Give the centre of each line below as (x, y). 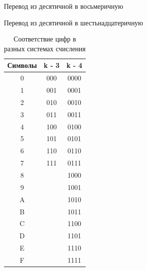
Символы (22, 65)
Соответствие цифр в (45, 39)
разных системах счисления (45, 48)
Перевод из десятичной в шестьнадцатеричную (74, 22)
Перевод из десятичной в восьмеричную (64, 6)
